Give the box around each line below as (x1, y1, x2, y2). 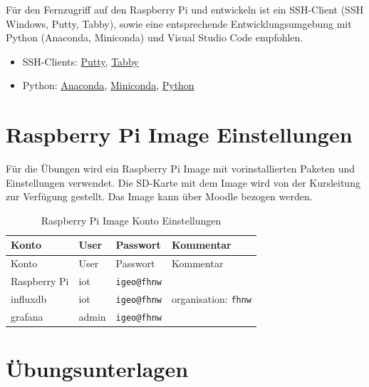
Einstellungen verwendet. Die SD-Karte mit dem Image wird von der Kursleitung (6, 175, 360, 190)
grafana (11, 309, 43, 324)
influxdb (11, 291, 47, 306)
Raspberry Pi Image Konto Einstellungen (41, 212, 222, 227)
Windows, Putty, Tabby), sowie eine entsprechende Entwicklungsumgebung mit (6, 16, 352, 31)
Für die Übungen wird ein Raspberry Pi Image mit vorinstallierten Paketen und (6, 161, 355, 176)
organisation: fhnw (172, 291, 252, 306)
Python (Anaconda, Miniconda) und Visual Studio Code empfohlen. (6, 30, 303, 45)
